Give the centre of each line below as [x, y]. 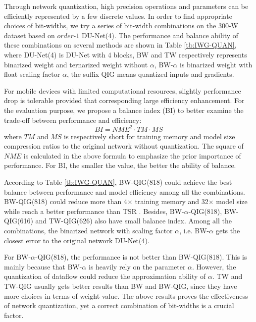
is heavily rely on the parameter [137, 266]
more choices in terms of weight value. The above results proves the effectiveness [126, 295]
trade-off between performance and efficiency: [73, 120]
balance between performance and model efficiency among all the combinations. [125, 191]
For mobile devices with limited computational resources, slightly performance [123, 90]
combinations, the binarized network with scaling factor [88, 230]
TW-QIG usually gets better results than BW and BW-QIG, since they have [121, 286]
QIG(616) [19, 221]
